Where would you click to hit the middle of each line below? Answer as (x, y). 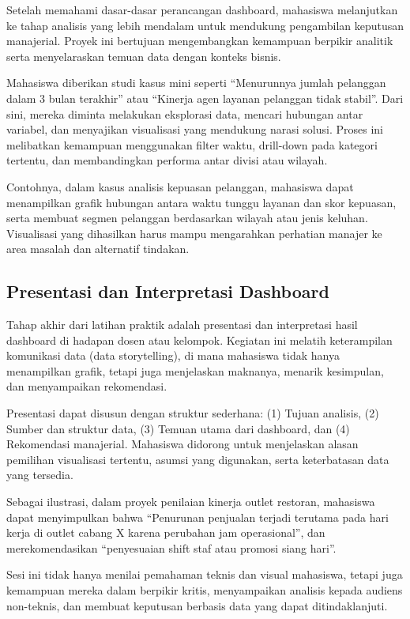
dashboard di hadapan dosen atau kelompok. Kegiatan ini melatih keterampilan (199, 340)
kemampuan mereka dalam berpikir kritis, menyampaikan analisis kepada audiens (205, 590)
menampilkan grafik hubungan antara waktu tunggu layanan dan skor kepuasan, (201, 202)
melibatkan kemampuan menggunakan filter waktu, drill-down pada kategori (192, 144)
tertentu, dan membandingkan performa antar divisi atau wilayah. (167, 160)
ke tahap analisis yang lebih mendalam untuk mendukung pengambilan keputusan (205, 25)
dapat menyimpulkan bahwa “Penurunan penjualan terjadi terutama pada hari (197, 517)
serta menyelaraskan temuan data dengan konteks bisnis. (144, 56)
